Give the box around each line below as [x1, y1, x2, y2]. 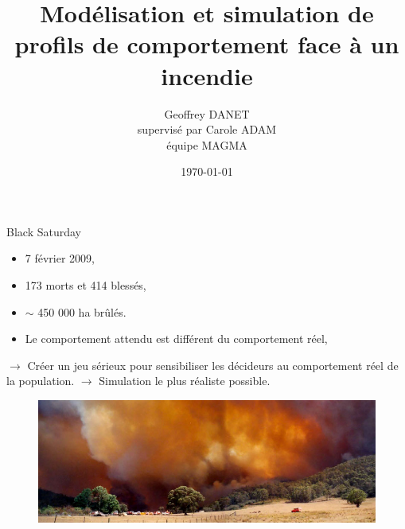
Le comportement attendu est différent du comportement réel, [25, 330, 328, 347]
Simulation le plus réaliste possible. [99, 372, 271, 389]
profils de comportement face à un [14, 28, 399, 60]
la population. [6, 372, 75, 389]
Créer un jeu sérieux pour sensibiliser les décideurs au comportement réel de [27, 356, 399, 373]
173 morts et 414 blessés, [25, 277, 146, 294]
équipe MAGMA [166, 136, 247, 153]
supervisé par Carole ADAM [137, 121, 277, 138]
